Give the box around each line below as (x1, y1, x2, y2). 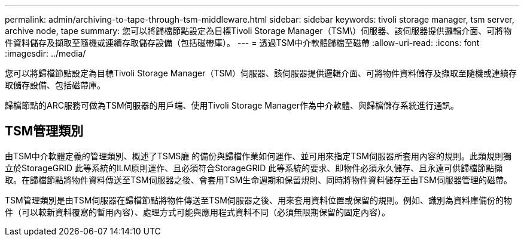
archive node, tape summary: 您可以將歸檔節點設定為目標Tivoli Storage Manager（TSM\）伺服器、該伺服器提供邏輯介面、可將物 (5, 26, 512, 36)
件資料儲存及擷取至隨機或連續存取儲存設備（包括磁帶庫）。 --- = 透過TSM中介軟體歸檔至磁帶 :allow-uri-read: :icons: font (5, 38, 480, 48)
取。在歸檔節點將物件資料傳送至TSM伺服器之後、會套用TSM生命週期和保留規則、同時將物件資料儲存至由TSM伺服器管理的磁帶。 (5, 174, 512, 185)
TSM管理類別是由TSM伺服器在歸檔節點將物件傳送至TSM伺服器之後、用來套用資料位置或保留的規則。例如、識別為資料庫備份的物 (5, 194, 512, 205)
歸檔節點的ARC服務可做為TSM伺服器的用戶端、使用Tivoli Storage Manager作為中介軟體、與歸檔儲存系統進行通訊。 (5, 100, 459, 110)
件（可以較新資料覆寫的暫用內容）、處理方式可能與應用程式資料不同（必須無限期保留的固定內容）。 (5, 206, 390, 217)
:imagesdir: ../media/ (5, 48, 86, 58)
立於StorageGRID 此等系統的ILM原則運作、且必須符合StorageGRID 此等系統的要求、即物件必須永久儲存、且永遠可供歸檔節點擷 (5, 162, 503, 173)
